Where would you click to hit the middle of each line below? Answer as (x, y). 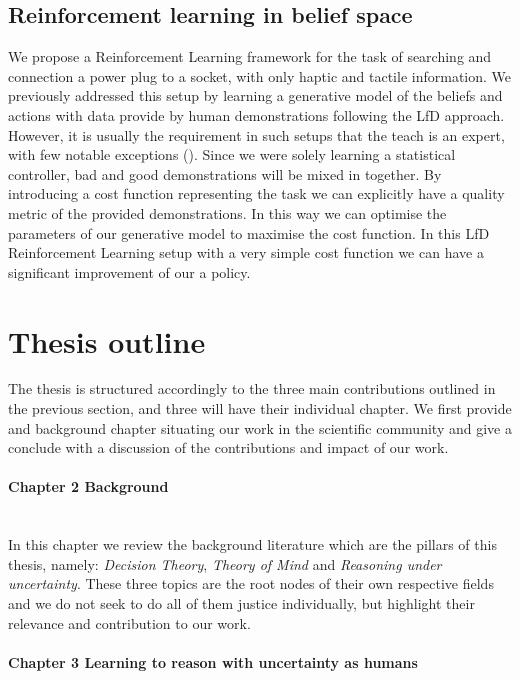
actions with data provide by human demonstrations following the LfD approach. (256, 114)
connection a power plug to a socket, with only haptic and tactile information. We (260, 75)
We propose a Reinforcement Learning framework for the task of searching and (250, 56)
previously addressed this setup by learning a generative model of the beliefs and (255, 95)
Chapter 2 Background (88, 486)
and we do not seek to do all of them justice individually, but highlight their (241, 603)
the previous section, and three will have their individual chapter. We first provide (260, 408)
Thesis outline (107, 340)
